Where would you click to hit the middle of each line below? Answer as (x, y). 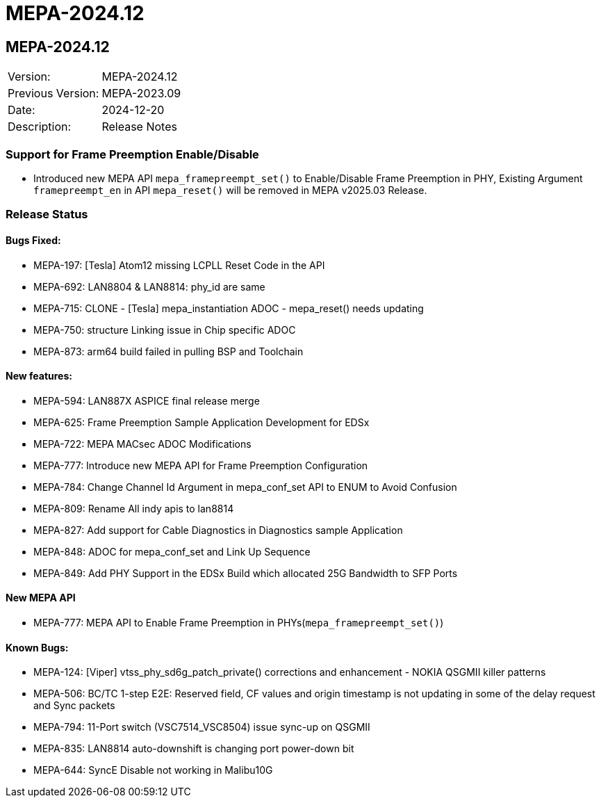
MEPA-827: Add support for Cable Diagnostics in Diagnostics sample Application (218, 530)
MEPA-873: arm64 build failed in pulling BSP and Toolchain (168, 351)
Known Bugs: (37, 647)
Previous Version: (53, 94)
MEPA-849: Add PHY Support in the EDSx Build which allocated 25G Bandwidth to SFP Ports (246, 573)
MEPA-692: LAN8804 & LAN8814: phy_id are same (149, 286)
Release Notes (139, 127)
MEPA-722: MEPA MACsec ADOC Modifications (142, 444)
